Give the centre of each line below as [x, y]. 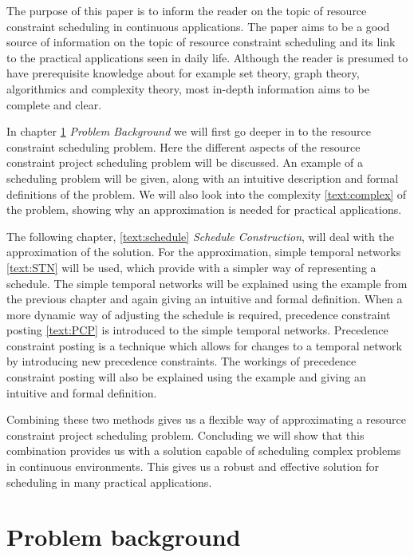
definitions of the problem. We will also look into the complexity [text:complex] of [207, 194]
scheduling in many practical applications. [109, 482]
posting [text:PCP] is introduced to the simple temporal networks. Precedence [197, 330]
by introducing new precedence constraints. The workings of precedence [181, 361]
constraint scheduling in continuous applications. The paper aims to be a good [198, 26]
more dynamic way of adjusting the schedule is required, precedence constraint [199, 314]
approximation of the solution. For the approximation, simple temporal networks [204, 252]
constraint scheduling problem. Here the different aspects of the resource [183, 146]
